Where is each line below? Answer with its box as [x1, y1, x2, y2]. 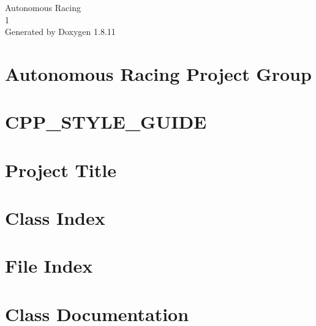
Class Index [5, 205, 105, 230]
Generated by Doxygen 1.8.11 [5, 25, 116, 38]
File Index [5, 253, 93, 278]
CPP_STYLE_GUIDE [5, 109, 207, 134]
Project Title [5, 157, 116, 182]
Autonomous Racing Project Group [5, 61, 312, 86]
